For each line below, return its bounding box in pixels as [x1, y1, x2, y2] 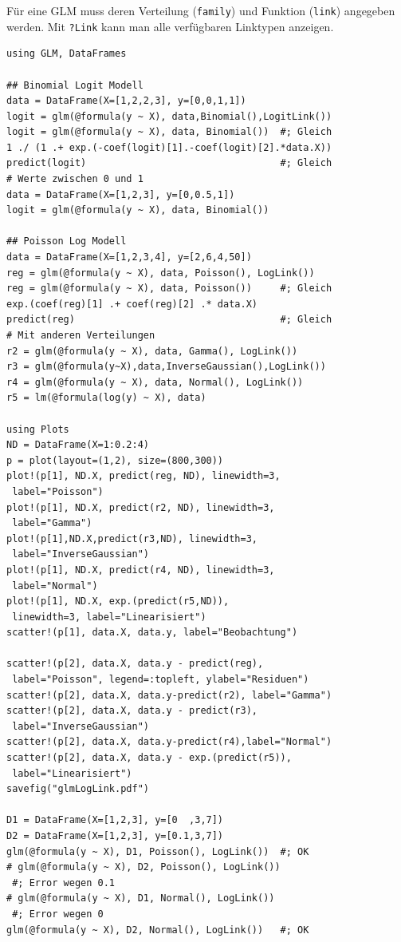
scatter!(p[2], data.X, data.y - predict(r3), [6, 705, 258, 717]
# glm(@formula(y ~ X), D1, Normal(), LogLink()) [6, 893, 275, 904]
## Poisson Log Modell [6, 235, 127, 247]
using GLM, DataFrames [6, 48, 127, 60]
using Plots [6, 423, 69, 435]
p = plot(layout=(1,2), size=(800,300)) [6, 454, 224, 466]
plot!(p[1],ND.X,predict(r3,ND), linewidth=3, [6, 532, 258, 544]
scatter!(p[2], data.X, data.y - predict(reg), [6, 658, 264, 670]
